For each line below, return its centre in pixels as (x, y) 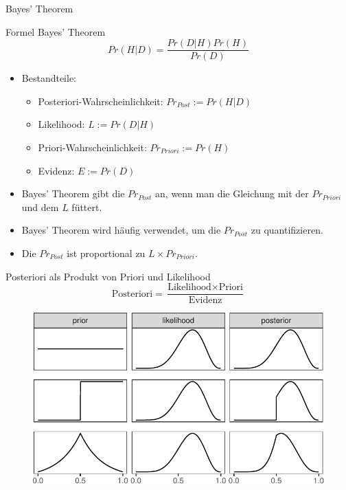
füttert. (87, 207)
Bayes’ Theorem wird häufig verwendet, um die (121, 230)
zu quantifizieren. (287, 230)
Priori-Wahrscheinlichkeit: (92, 147)
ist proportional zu (106, 253)
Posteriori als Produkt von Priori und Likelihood (108, 276)
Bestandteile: (49, 78)
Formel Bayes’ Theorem (56, 31)
